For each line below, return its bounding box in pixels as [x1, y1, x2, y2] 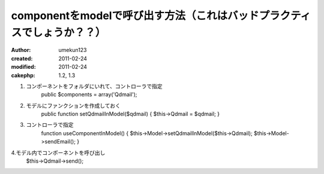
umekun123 [58, 47, 87, 54]
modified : [11, 63, 36, 71]
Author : [11, 47, 31, 54]
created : [11, 54, 33, 62]
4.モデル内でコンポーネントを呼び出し [11, 149, 106, 156]
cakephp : [11, 72, 35, 79]
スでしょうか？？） [11, 26, 106, 39]
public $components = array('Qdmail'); [41, 91, 137, 98]
